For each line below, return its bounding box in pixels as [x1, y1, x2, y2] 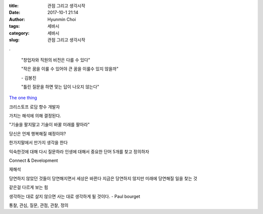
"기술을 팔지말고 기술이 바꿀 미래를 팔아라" [9, 122, 90, 128]
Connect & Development [9, 157, 58, 163]
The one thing [9, 95, 38, 101]
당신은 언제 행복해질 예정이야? [9, 131, 66, 136]
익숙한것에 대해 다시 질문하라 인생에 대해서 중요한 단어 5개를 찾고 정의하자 [9, 149, 150, 155]
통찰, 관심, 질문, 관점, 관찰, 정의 [9, 202, 69, 208]
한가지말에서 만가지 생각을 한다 [9, 139, 68, 146]
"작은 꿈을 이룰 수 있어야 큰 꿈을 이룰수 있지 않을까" [21, 66, 119, 72]
